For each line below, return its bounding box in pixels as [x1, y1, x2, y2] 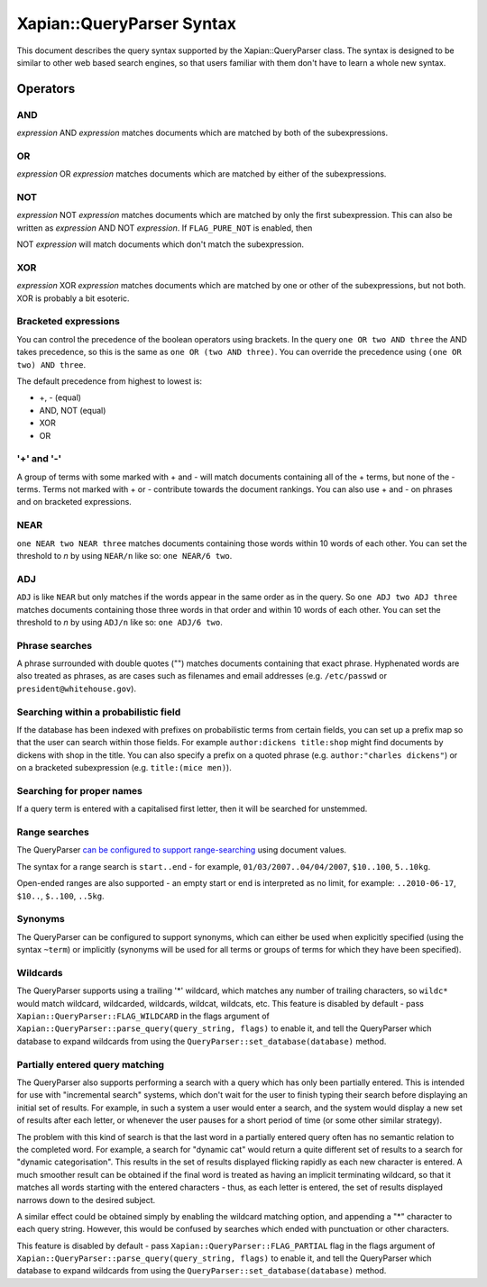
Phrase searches [16, 639, 93, 652]
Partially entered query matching [16, 1058, 165, 1071]
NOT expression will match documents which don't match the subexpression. [16, 239, 305, 250]
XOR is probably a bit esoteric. [16, 293, 130, 304]
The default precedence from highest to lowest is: [16, 376, 203, 387]
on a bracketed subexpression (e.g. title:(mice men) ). [16, 762, 232, 773]
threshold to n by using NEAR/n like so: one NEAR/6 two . [16, 551, 233, 561]
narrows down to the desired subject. [16, 1194, 156, 1205]
